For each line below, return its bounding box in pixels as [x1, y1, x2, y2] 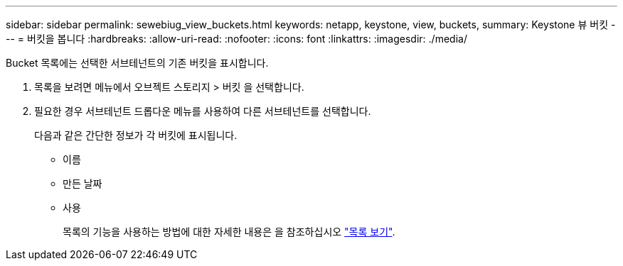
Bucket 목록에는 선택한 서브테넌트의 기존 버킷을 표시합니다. [6, 57, 269, 69]
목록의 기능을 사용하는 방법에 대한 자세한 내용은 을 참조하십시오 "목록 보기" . [63, 226, 395, 238]
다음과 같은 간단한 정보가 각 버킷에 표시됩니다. [34, 129, 238, 141]
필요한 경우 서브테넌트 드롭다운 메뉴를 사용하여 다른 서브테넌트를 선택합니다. [34, 105, 371, 117]
